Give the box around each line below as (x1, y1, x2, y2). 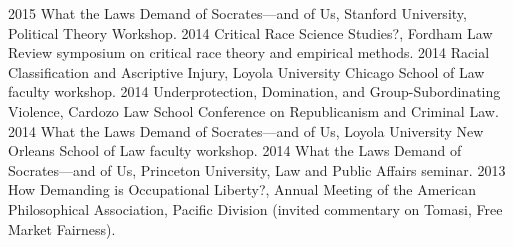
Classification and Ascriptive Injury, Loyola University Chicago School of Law (8, 61, 485, 82)
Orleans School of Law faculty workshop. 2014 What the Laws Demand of (8, 140, 462, 161)
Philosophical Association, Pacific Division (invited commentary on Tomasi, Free (8, 198, 503, 219)
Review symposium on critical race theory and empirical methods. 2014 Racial (8, 42, 490, 63)
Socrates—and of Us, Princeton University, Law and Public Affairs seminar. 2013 (8, 159, 506, 180)
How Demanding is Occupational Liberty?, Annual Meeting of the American (8, 179, 477, 200)
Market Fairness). (8, 218, 116, 239)
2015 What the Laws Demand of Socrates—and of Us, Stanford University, (8, 3, 467, 23)
